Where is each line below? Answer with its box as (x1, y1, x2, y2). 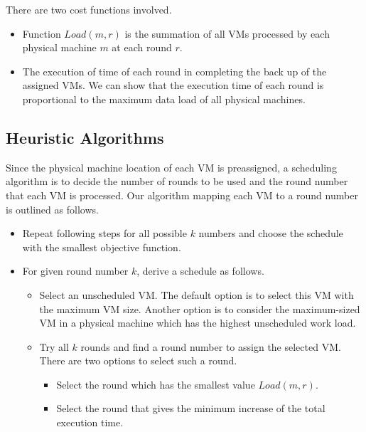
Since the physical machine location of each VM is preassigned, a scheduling (6, 159, 337, 174)
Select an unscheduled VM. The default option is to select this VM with (39, 287, 354, 302)
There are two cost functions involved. (6, 2, 172, 16)
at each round (112, 40, 172, 55)
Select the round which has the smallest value (56, 376, 255, 391)
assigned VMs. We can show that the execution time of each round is (22, 78, 324, 93)
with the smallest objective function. (22, 239, 181, 254)
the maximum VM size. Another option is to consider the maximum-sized (39, 301, 360, 316)
